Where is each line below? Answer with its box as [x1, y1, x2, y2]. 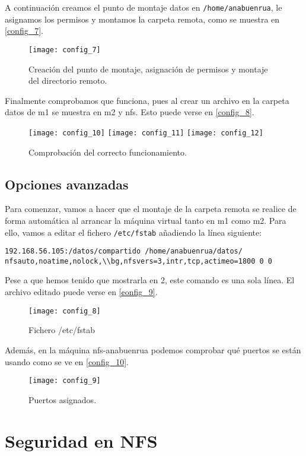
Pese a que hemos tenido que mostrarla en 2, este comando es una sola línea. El [5, 274, 295, 286]
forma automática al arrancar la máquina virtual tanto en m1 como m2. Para [5, 214, 286, 226]
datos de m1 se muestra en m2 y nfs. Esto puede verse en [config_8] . [5, 106, 254, 118]
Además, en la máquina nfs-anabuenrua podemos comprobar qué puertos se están [5, 343, 301, 356]
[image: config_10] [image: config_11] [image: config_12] [28, 128, 263, 137]
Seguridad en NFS [5, 428, 158, 452]
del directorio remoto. [28, 74, 107, 87]
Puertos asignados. [28, 393, 97, 406]
